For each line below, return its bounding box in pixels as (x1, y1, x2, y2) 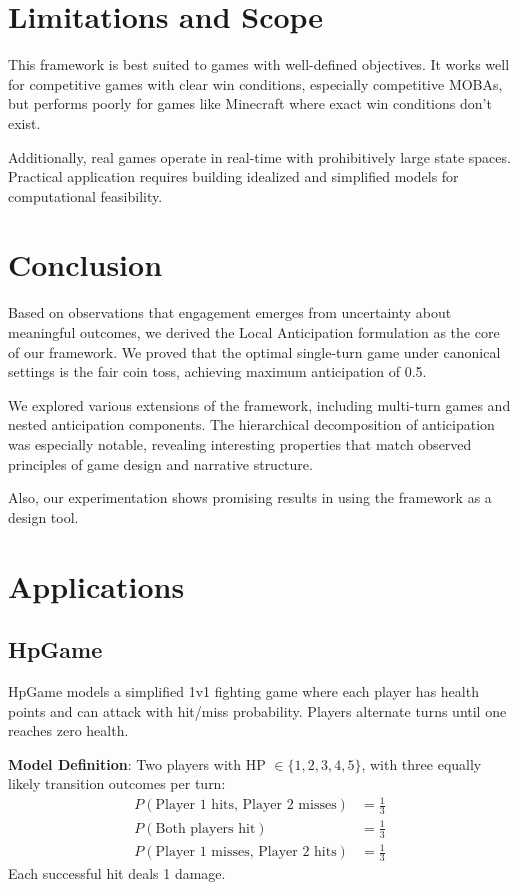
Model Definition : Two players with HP (8, 753, 266, 774)
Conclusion (8, 244, 163, 285)
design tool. (8, 506, 79, 527)
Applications (8, 565, 185, 606)
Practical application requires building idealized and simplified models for (8, 166, 459, 187)
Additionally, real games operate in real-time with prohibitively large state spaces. (8, 146, 511, 167)
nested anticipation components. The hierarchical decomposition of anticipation (8, 414, 495, 435)
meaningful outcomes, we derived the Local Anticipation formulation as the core (8, 322, 500, 342)
